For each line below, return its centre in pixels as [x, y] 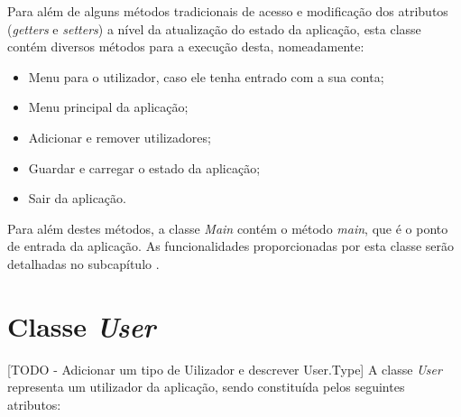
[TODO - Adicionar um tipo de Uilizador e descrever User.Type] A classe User [225, 369]
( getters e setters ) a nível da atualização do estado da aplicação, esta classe [214, 28]
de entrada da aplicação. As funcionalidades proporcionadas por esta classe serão [231, 246]
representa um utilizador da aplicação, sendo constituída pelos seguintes [206, 387]
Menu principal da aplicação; [108, 107]
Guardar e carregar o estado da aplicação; [144, 167]
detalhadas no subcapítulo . [83, 263]
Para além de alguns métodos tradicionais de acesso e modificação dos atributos [228, 11]
